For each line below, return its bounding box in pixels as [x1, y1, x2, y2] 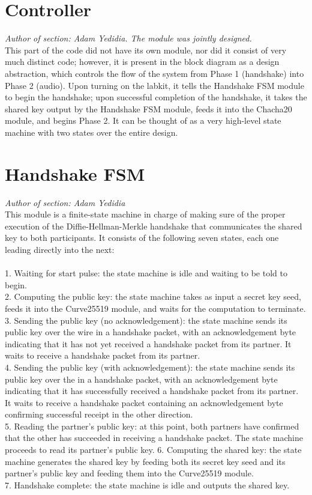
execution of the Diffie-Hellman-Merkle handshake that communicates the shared [5, 219, 302, 232]
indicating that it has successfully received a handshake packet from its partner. [5, 384, 299, 397]
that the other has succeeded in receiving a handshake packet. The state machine [5, 431, 303, 444]
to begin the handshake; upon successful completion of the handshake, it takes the [5, 91, 307, 103]
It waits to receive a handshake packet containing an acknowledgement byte [5, 396, 283, 408]
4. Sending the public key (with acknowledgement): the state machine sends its [5, 360, 295, 373]
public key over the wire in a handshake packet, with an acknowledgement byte [5, 326, 296, 338]
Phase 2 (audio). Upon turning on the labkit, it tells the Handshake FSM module [5, 79, 304, 91]
